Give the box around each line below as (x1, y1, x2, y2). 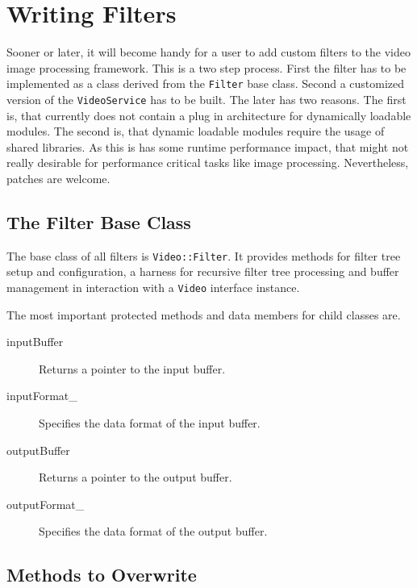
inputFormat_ (6, 387, 77, 404)
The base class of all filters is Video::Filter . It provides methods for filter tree (6, 247, 401, 264)
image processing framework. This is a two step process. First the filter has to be (6, 59, 407, 76)
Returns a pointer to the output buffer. (39, 469, 232, 486)
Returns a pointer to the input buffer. (39, 360, 226, 377)
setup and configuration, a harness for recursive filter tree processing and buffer (6, 263, 399, 280)
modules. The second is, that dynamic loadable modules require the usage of (6, 123, 385, 140)
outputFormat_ (6, 495, 85, 512)
